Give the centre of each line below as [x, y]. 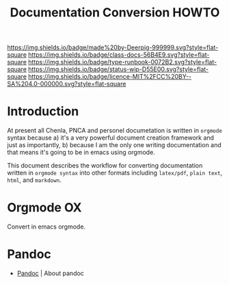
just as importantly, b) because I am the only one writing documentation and [114, 145]
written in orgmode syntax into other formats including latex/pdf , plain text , [115, 173]
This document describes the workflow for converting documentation [105, 166]
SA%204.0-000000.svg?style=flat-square [67, 84]
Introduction [43, 112]
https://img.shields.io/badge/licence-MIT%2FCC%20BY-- [110, 77]
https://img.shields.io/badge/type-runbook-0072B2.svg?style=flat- [123, 62]
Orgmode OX [44, 208]
